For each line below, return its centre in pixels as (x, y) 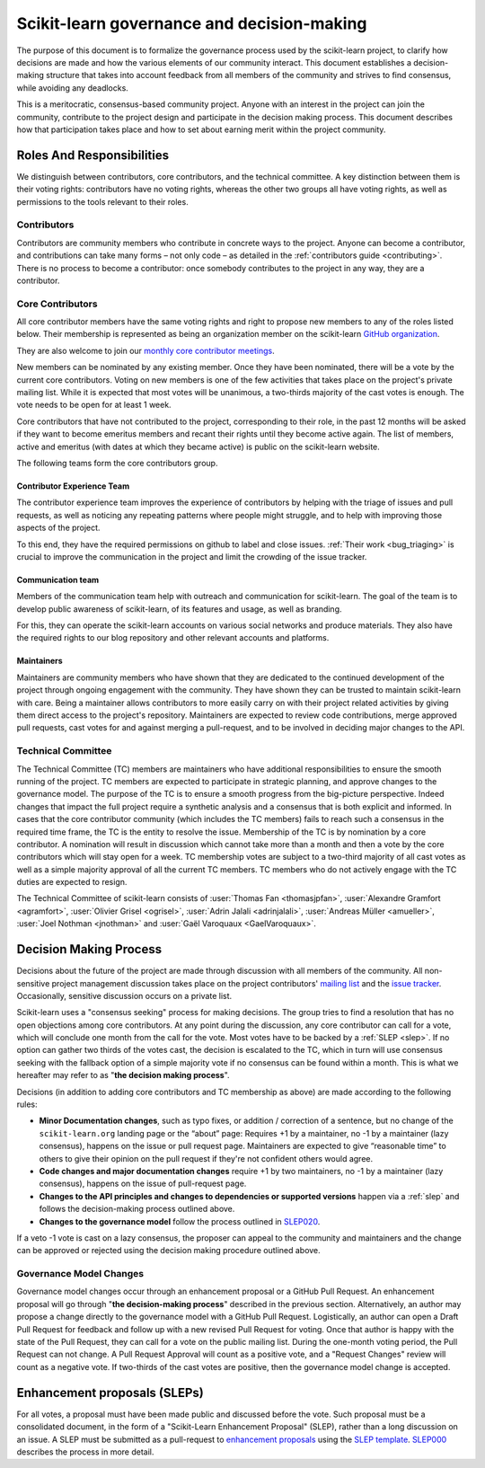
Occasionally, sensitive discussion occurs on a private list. (124, 995)
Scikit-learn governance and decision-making (192, 23)
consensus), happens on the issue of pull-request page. (143, 1184)
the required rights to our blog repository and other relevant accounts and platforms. (173, 638)
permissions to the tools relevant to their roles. (102, 201)
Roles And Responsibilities (93, 155)
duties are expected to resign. (72, 882)
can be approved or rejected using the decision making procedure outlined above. (168, 1251)
